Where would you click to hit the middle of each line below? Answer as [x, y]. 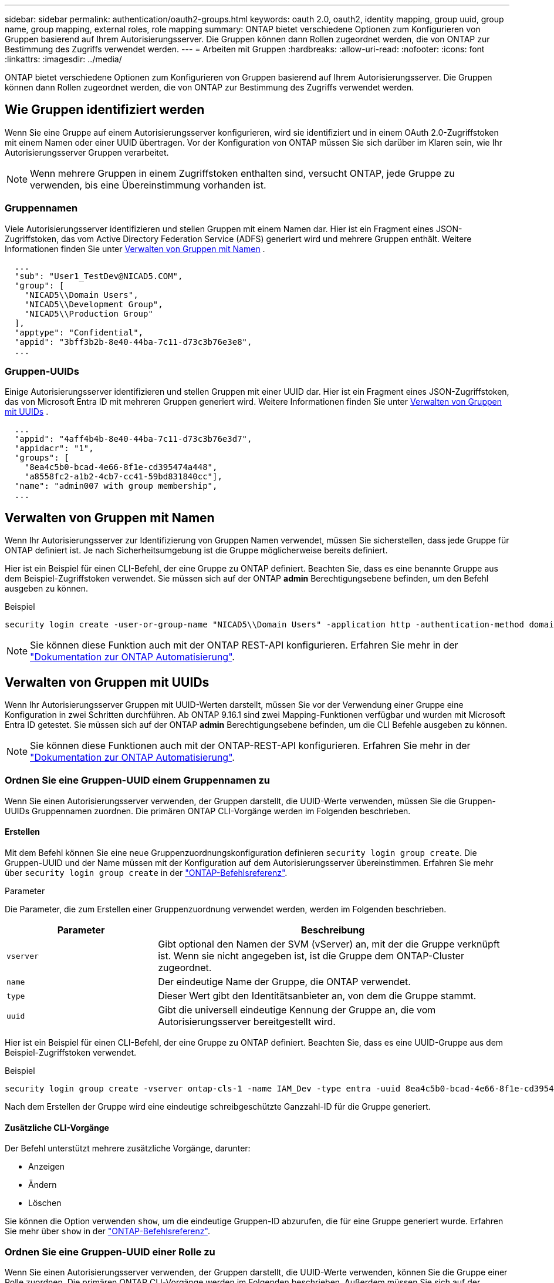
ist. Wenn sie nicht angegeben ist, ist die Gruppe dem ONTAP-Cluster [311, 956]
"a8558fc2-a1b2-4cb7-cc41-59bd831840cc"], [123, 477]
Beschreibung [333, 930]
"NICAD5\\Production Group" [89, 313]
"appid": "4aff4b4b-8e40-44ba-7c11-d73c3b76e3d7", [133, 439]
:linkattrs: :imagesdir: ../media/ [63, 59]
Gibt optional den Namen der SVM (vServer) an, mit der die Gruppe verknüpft [329, 944]
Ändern [43, 1185]
